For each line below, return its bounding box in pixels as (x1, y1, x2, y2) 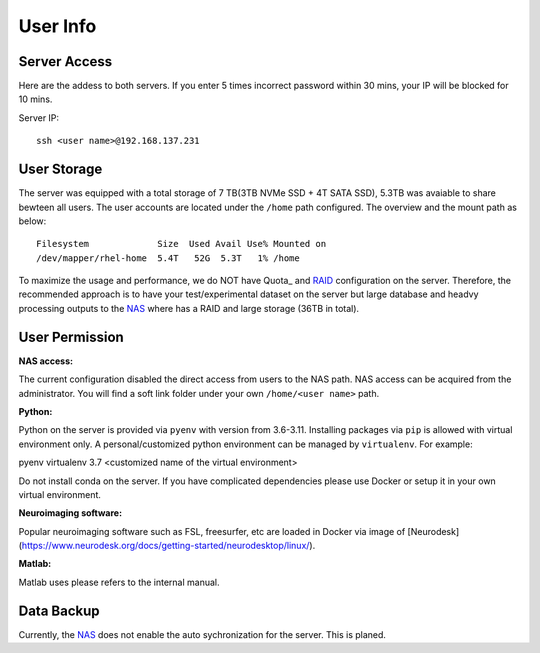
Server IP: (18, 111, 60, 124)
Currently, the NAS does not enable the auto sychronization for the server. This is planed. (18, 628, 387, 640)
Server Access (18, 53, 113, 70)
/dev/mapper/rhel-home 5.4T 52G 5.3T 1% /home (36, 252, 300, 264)
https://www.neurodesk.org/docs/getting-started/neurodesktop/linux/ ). (21, 540, 316, 552)
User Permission (18, 328, 124, 345)
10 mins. (18, 93, 53, 105)
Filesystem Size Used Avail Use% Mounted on (36, 238, 327, 250)
